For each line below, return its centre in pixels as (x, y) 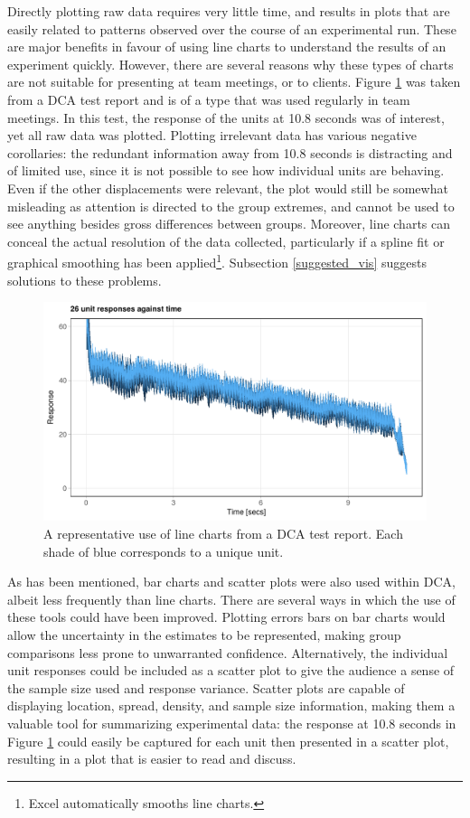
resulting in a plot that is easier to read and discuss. (152, 759)
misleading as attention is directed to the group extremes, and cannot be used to (231, 206)
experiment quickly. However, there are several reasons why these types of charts (230, 64)
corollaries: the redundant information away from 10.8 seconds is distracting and (230, 152)
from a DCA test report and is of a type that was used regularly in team (209, 99)
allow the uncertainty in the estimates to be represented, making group (204, 634)
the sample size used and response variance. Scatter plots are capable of (206, 687)
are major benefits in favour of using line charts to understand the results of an (227, 47)
